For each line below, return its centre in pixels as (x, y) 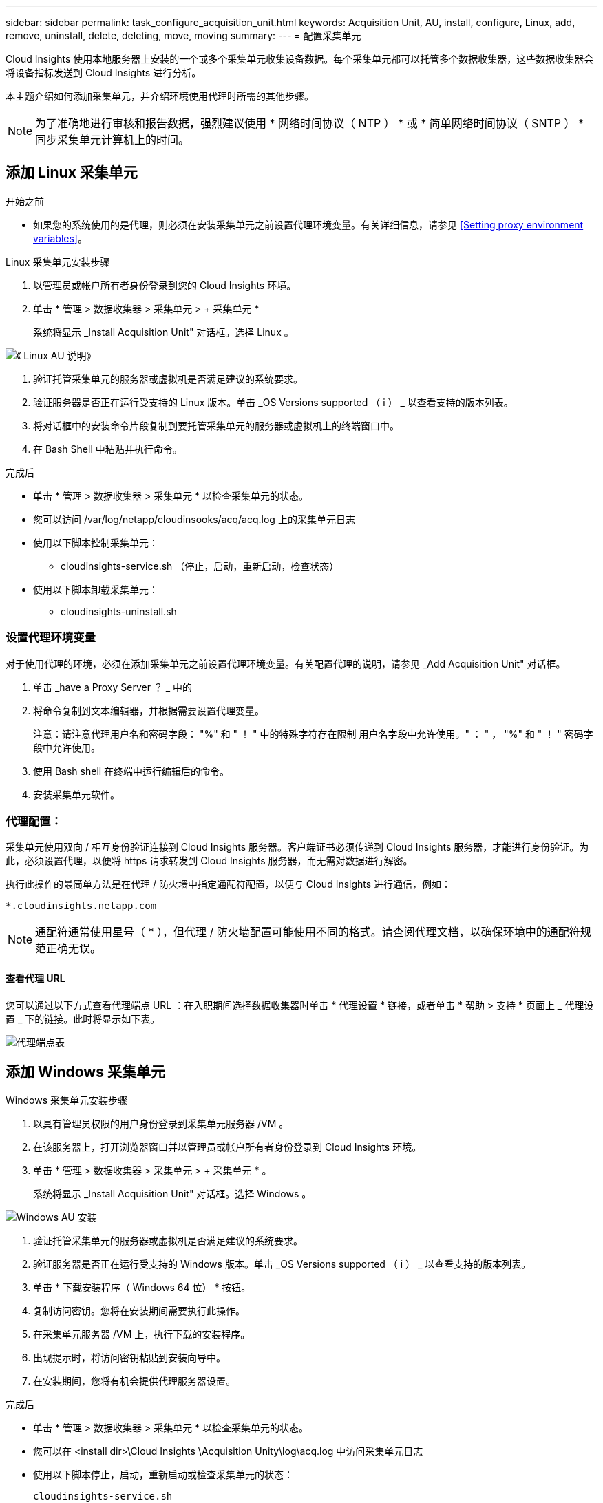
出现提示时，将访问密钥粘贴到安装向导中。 (129, 1358)
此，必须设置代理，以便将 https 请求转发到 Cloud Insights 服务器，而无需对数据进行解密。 (209, 861)
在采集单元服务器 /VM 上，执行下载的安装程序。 (142, 1334)
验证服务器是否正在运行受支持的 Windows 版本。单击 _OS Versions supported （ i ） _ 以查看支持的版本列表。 (282, 1264)
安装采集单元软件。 (76, 794)
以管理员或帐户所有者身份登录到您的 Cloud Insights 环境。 (165, 285)
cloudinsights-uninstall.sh (119, 611)
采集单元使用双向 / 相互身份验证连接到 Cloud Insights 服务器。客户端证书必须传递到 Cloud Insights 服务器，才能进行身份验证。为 (297, 847)
